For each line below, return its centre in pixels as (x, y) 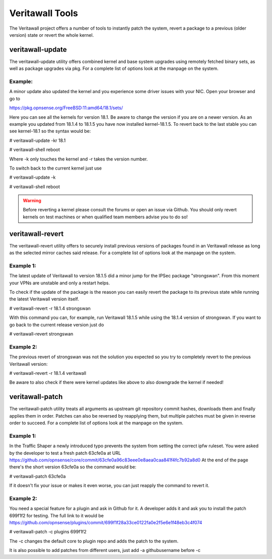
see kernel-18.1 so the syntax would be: (50, 131)
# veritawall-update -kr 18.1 (38, 140)
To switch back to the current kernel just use (56, 168)
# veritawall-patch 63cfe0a (38, 476)
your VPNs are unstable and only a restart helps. (60, 283)
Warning (32, 201)
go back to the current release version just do (57, 325)
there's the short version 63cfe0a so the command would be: (73, 467)
